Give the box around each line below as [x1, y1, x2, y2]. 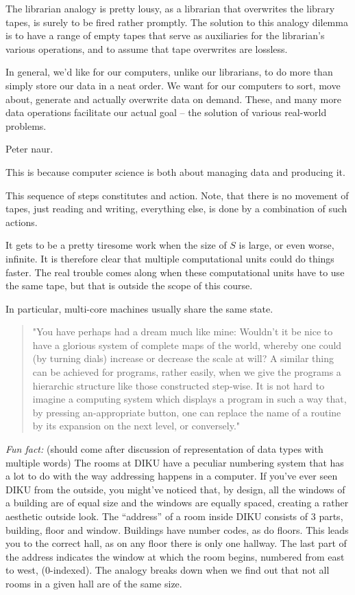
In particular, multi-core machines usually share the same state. [5, 301, 273, 315]
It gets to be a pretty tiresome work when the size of [5, 238, 227, 252]
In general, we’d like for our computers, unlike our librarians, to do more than [5, 65, 333, 79]
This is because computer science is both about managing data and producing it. [5, 164, 345, 179]
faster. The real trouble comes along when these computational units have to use [5, 265, 345, 279]
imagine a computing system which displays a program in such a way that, [32, 392, 347, 406]
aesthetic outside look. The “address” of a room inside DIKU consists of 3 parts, [5, 509, 343, 523]
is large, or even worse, [238, 238, 334, 252]
